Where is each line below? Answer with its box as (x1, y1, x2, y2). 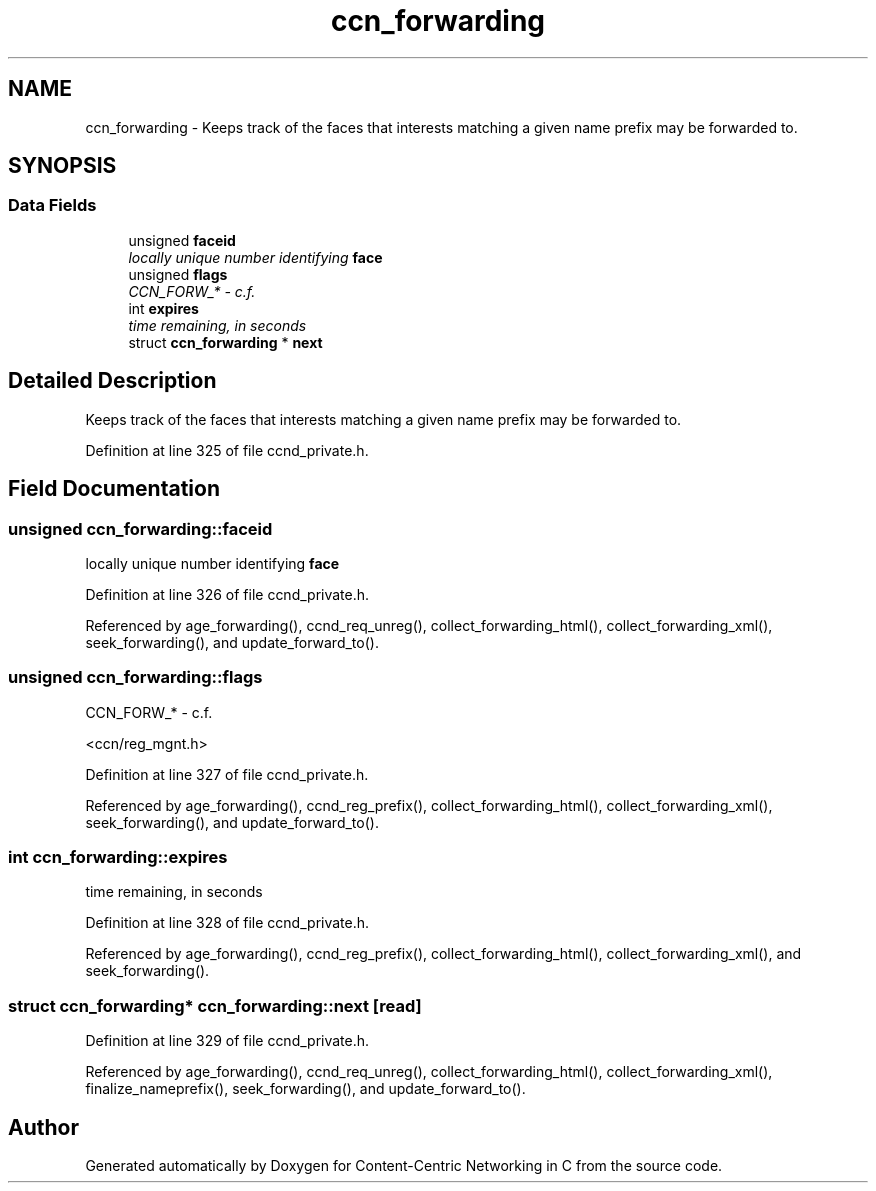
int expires (128, 299, 199, 317)
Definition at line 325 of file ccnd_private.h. (85, 441, 369, 459)
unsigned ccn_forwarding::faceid (8, 518, 273, 539)
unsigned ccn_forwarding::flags (8, 667, 263, 688)
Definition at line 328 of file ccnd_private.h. (85, 914, 370, 932)
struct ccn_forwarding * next (128, 333, 323, 351)
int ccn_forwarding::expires (8, 847, 228, 867)
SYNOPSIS (8, 153, 117, 179)
